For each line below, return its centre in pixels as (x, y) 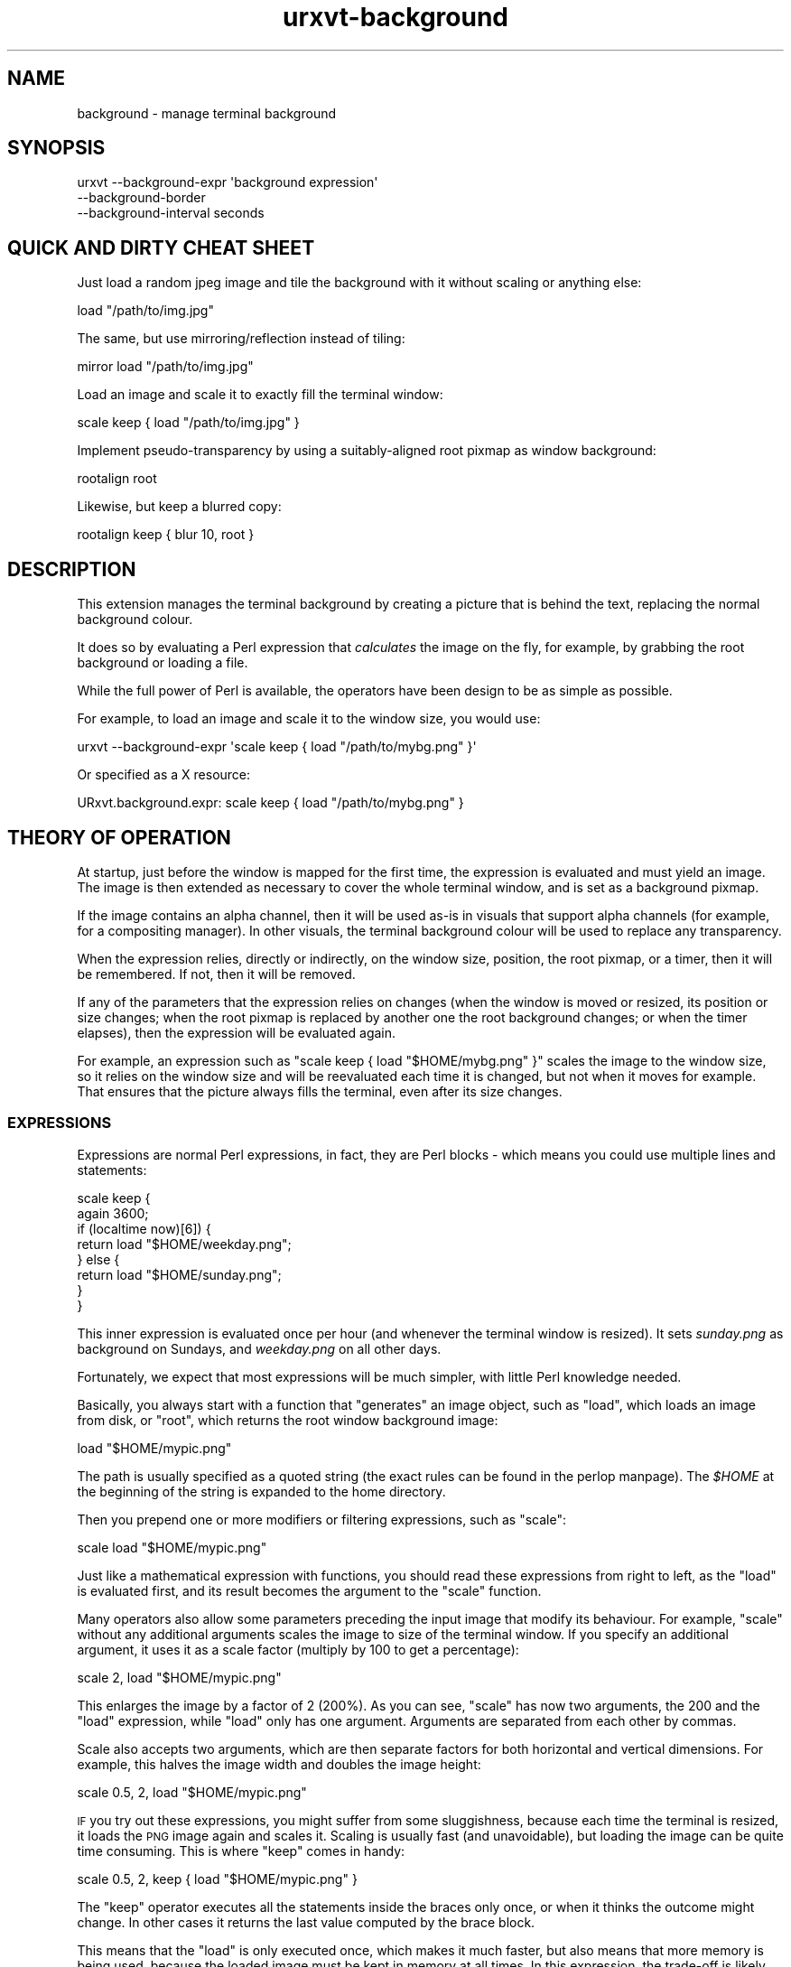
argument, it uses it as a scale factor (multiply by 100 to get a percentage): (298, 1649)
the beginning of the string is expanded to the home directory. (261, 1491)
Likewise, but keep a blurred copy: (179, 507)
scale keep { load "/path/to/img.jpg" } (188, 423)
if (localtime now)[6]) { (144, 1228)
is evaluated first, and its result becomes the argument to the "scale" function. (309, 1590)
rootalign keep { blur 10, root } (166, 535)
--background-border (141, 198)
